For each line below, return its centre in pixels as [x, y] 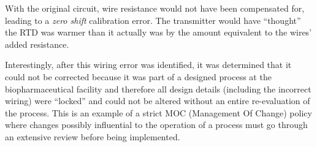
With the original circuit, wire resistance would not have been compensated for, [155, 8]
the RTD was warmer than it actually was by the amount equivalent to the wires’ [158, 32]
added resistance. [37, 44]
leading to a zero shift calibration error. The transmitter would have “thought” [153, 20]
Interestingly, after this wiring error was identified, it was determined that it [148, 65]
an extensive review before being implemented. [93, 136]
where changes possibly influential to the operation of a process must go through [156, 125]
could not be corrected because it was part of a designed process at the [138, 76]
